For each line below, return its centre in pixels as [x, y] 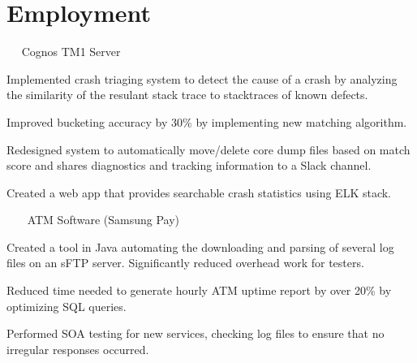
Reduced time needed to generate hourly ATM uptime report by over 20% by [199, 290]
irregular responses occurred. [78, 349]
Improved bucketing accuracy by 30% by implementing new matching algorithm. [207, 121]
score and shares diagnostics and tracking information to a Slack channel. [189, 165]
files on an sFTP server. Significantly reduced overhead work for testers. [185, 263]
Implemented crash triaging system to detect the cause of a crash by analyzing [202, 78]
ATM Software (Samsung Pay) [103, 220]
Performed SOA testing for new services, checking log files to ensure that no [196, 333]
